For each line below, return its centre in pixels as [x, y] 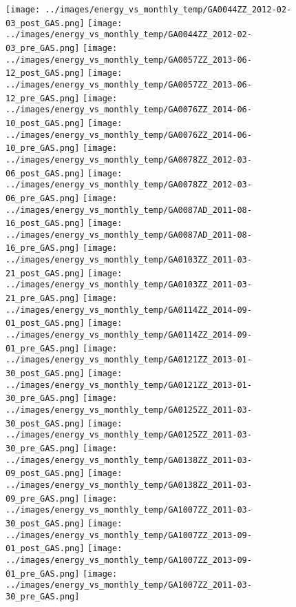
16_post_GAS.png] [45, 224]
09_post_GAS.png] [45, 474]
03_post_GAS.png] [45, 23]
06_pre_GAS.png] [43, 198]
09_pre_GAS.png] [43, 498]
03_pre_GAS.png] [43, 48]
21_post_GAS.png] [45, 273]
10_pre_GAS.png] [43, 148]
